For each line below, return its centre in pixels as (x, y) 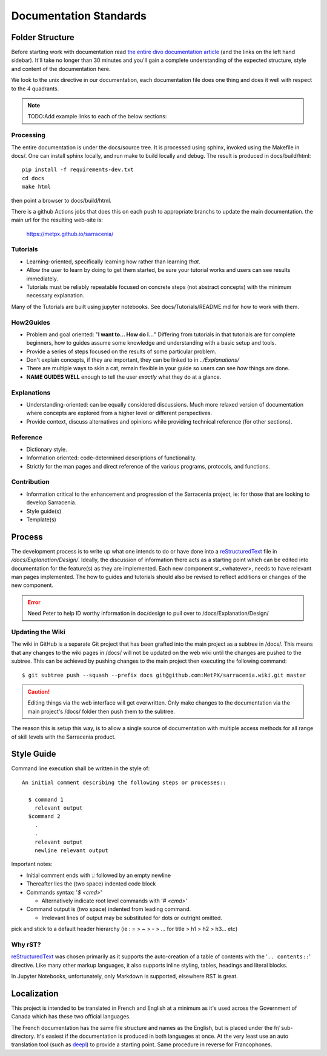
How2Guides (31, 322)
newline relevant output (71, 850)
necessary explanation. (55, 296)
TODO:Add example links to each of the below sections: (97, 117)
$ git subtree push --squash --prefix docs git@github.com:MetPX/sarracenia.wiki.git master (164, 675)
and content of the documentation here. (61, 69)
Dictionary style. (47, 449)
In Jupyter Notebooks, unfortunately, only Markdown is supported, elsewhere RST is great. (125, 976)
